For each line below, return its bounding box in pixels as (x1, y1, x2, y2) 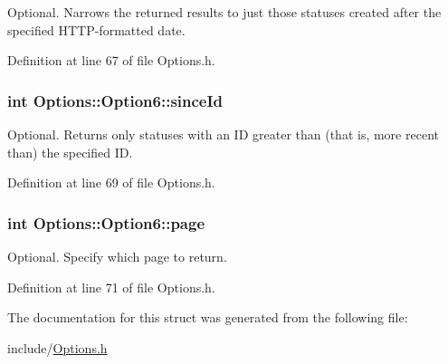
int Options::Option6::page (7, 211, 205, 234)
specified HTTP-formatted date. (7, 20, 186, 39)
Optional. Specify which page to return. (7, 247, 227, 265)
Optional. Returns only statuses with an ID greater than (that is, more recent (7, 125, 439, 143)
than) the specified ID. (7, 142, 133, 161)
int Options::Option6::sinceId (7, 89, 224, 111)
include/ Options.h (7, 338, 108, 357)
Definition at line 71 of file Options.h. (7, 277, 215, 296)
